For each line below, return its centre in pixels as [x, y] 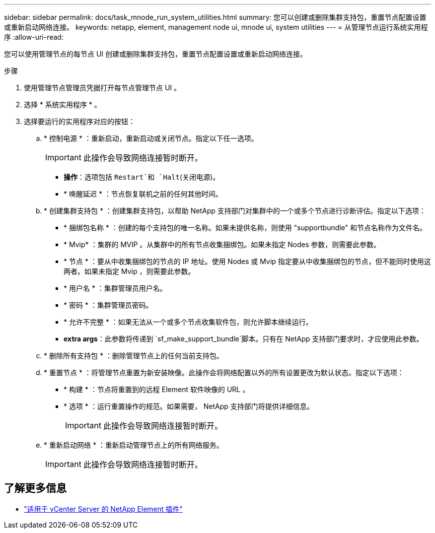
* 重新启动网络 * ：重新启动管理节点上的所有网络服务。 [134, 445]
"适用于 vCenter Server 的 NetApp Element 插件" [104, 509]
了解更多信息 [35, 488]
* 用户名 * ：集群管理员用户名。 [115, 288]
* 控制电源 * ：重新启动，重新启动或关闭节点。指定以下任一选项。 [151, 138]
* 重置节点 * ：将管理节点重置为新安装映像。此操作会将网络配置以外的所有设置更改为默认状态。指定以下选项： [224, 372]
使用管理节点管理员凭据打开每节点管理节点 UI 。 [103, 88]
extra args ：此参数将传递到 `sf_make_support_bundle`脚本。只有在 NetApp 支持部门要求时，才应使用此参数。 [244, 339]
